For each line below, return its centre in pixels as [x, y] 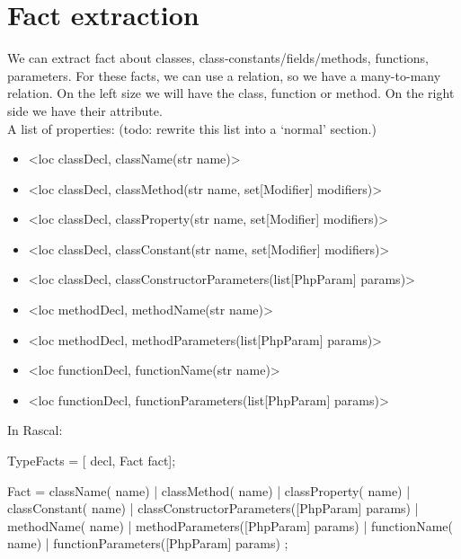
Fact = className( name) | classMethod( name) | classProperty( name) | [209, 490]
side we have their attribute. [85, 110]
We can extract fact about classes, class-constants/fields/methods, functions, [218, 58]
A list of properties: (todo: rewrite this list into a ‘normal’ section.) [192, 128]
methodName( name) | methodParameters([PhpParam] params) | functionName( [230, 525]
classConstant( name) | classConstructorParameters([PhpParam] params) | [213, 508]
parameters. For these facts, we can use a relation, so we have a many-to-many [224, 75]
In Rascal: [35, 430]
